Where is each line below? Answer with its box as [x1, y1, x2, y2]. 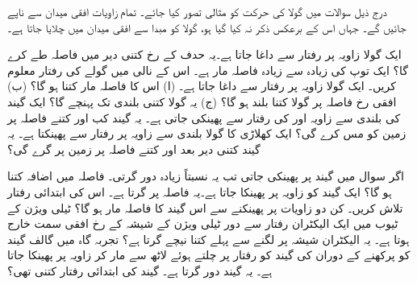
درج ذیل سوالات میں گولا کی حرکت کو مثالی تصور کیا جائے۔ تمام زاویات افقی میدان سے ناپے [7, 3, 387, 19]
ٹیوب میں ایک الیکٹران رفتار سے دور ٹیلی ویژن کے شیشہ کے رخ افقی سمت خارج [7, 215, 398, 232]
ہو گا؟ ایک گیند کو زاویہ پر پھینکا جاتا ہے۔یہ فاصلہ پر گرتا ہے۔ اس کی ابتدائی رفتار [7, 183, 392, 200]
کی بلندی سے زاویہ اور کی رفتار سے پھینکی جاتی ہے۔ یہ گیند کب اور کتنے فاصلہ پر [7, 109, 401, 126]
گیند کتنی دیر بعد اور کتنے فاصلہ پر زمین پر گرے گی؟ [7, 140, 261, 157]
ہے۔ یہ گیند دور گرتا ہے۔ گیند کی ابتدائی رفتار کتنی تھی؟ [7, 262, 273, 279]
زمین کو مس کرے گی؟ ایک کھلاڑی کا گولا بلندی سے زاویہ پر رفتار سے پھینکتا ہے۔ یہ [7, 125, 407, 142]
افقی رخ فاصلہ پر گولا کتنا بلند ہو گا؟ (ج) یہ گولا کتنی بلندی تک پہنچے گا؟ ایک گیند [7, 93, 397, 109]
